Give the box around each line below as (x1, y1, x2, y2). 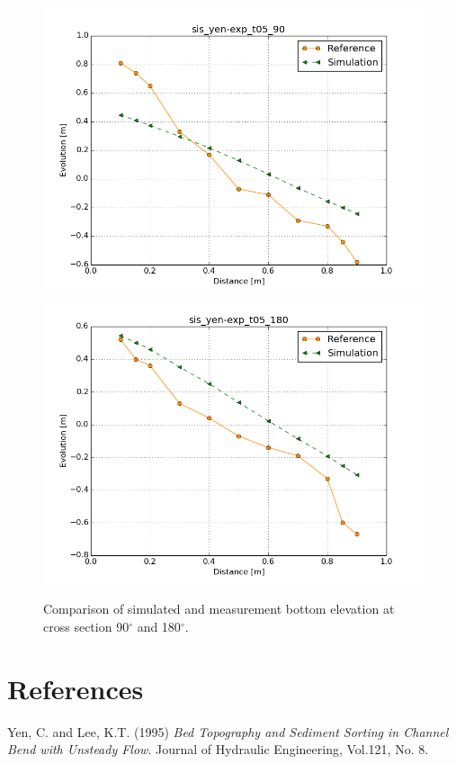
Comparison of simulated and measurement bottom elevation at (43, 599, 395, 618)
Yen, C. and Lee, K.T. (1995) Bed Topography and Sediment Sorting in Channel (7, 722, 449, 741)
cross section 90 (43, 616, 130, 635)
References (7, 670, 144, 706)
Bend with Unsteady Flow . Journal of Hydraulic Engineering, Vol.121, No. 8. (7, 740, 429, 759)
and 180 (137, 616, 181, 635)
